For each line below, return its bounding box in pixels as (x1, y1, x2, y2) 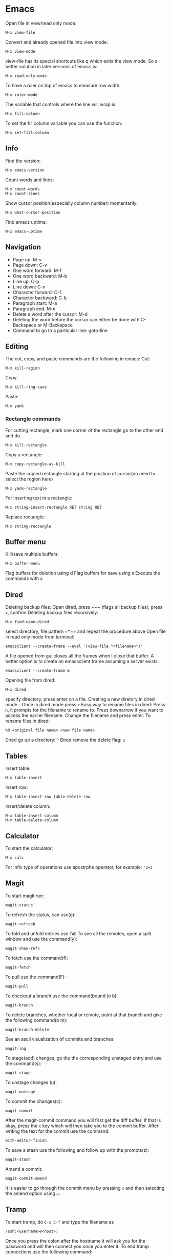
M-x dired (5, 687, 27, 692)
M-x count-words (5, 186, 40, 191)
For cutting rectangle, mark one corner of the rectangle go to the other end (5, 427, 164, 433)
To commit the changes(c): (5, 1098, 62, 1104)
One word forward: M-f (12, 267, 62, 274)
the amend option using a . (5, 1190, 60, 1196)
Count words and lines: (5, 177, 54, 183)
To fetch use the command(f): (5, 955, 68, 961)
